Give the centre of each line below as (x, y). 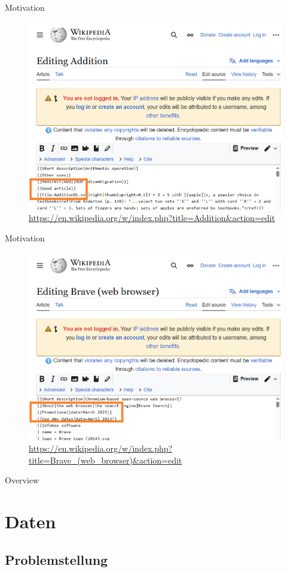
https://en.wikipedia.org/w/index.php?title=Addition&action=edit (152, 218)
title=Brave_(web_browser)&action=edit (106, 460)
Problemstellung (57, 559)
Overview (22, 480)
